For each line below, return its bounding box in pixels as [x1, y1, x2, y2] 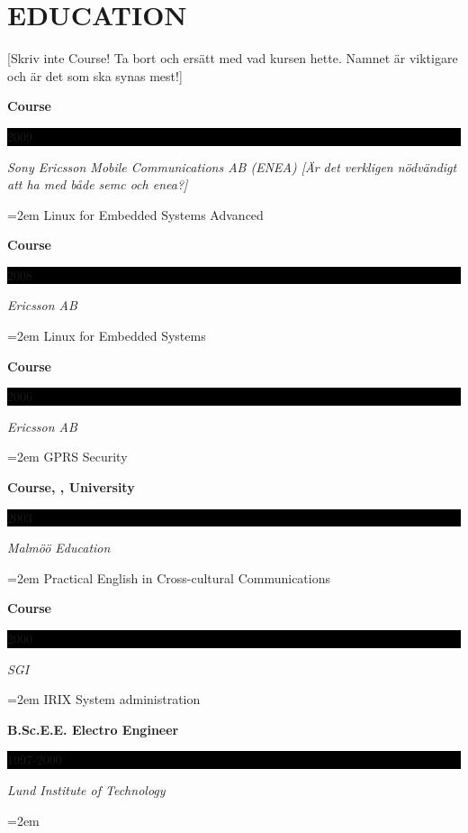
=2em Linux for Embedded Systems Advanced [7, 205, 264, 224]
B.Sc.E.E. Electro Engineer [7, 719, 179, 738]
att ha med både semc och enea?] [7, 175, 188, 194]
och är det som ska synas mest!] [7, 66, 183, 85]
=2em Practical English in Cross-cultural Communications [7, 568, 330, 587]
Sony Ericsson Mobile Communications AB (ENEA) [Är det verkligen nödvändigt [7, 157, 457, 176]
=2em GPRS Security [7, 447, 128, 466]
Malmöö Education [7, 538, 111, 557]
